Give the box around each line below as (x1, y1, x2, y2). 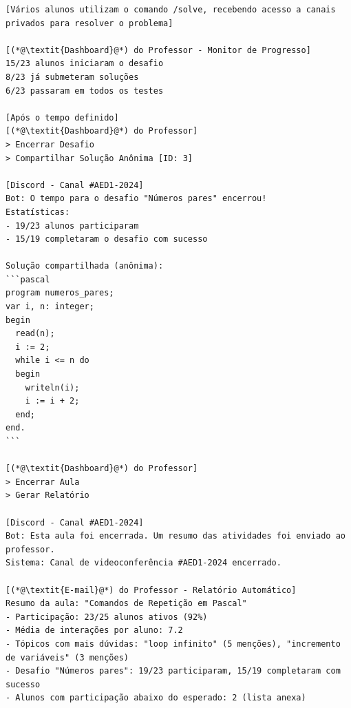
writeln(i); (25, 382, 80, 393)
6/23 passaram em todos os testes (6, 85, 164, 96)
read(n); (15, 329, 55, 339)
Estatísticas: (6, 207, 70, 217)
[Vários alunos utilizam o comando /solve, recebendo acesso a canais (6, 5, 336, 14)
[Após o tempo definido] (6, 112, 119, 123)
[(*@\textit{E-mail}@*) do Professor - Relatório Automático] (6, 585, 297, 595)
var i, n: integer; (6, 302, 94, 312)
